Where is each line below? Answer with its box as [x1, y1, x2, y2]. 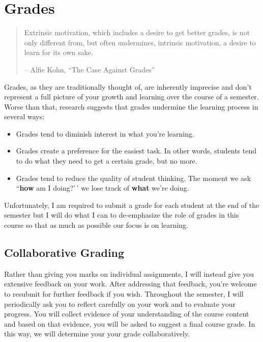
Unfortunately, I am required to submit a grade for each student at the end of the [4, 199, 259, 210]
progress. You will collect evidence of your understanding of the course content [4, 308, 249, 319]
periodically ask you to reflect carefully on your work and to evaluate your [4, 298, 236, 309]
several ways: [4, 111, 45, 122]
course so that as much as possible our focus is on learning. [4, 220, 188, 230]
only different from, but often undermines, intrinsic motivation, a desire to [24, 37, 256, 47]
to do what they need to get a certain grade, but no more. [16, 155, 197, 166]
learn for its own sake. [24, 47, 93, 58]
